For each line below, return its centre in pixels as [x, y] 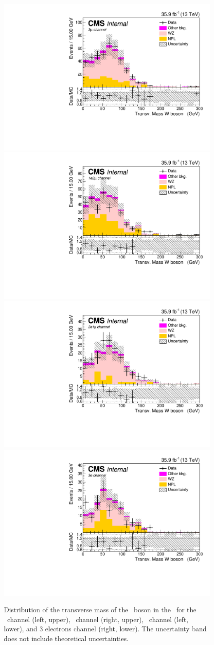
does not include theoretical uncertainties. [66, 638]
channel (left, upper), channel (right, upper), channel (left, [98, 619]
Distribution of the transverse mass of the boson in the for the [100, 609]
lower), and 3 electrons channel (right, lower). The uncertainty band [105, 629]
